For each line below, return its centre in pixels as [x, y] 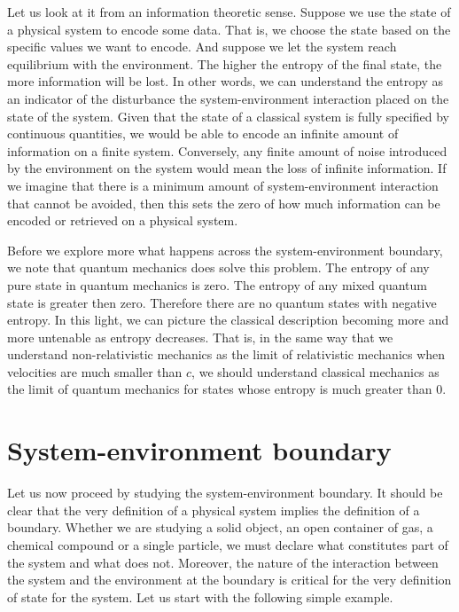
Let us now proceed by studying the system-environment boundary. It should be [225, 493]
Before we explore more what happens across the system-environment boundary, [225, 250]
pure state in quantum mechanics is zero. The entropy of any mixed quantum [217, 284]
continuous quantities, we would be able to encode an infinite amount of [203, 133]
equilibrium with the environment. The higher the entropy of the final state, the [225, 63]
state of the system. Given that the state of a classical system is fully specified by [228, 116]
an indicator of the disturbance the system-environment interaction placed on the [228, 98]
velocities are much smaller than [95, 371]
